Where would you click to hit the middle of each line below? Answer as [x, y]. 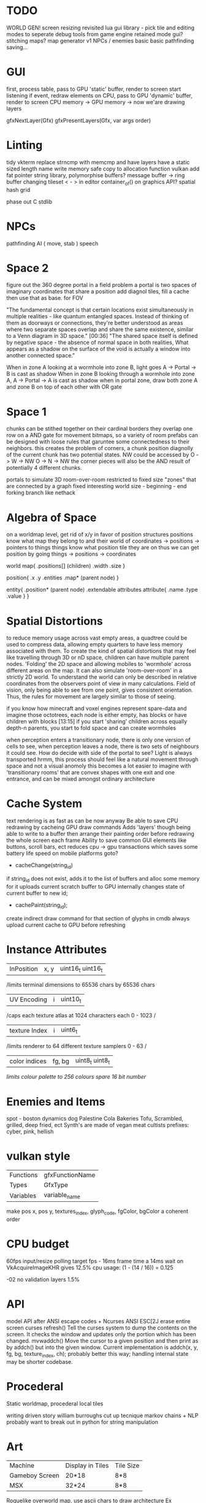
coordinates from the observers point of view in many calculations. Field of [101, 684]
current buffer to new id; [37, 893]
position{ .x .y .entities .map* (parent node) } [63, 578]
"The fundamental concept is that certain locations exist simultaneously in [100, 310]
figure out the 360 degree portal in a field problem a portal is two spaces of [102, 285]
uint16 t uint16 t [82, 969]
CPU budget [38, 1244]
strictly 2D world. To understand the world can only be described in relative [102, 677]
